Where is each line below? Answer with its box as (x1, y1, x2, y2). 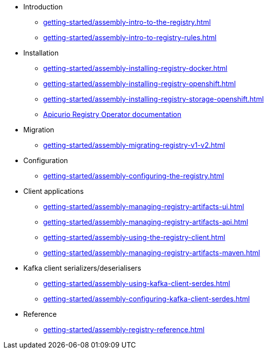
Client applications (23, 187, 84, 195)
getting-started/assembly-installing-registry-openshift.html (43, 79, 236, 88)
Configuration (23, 156, 68, 165)
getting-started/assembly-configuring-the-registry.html (43, 172, 224, 180)
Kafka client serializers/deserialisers (23, 264, 141, 272)
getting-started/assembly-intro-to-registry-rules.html (43, 33, 216, 42)
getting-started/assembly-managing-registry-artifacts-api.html (43, 218, 248, 226)
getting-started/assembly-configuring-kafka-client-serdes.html (43, 294, 250, 303)
